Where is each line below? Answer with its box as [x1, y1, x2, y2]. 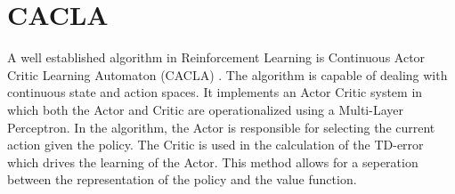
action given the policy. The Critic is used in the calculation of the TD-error [7, 135, 424, 154]
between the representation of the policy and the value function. [7, 170, 357, 189]
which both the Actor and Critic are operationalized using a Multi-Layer [7, 100, 403, 118]
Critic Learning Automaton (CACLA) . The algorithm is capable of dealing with [7, 65, 448, 84]
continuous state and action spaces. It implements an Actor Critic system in [7, 83, 423, 101]
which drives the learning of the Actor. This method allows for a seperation [7, 152, 418, 171]
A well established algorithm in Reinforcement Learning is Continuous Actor [7, 48, 426, 67]
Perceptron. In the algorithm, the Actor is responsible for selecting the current [7, 117, 435, 136]
